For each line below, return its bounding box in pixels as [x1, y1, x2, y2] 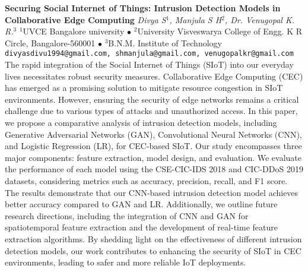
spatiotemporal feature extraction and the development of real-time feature [5, 221, 278, 233]
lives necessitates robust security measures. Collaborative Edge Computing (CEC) [5, 69, 303, 82]
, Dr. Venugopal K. [224, 13, 294, 26]
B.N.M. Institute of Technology [108, 36, 222, 49]
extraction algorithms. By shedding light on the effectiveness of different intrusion [5, 232, 302, 245]
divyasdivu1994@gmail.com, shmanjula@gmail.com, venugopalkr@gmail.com [5, 49, 294, 58]
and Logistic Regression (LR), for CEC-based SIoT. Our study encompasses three [5, 140, 302, 152]
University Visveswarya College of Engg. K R [137, 25, 303, 37]
